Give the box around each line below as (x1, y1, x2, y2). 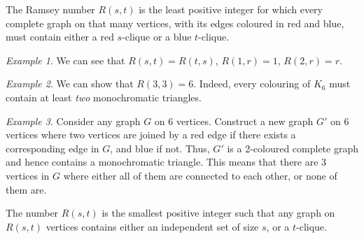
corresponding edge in (6, 140, 99, 155)
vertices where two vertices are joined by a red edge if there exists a (6, 127, 296, 142)
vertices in (6, 168, 50, 182)
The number (6, 205, 59, 220)
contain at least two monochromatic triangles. (6, 89, 202, 104)
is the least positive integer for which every (139, 2, 323, 16)
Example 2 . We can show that (6, 76, 134, 91)
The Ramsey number (6, 2, 95, 16)
